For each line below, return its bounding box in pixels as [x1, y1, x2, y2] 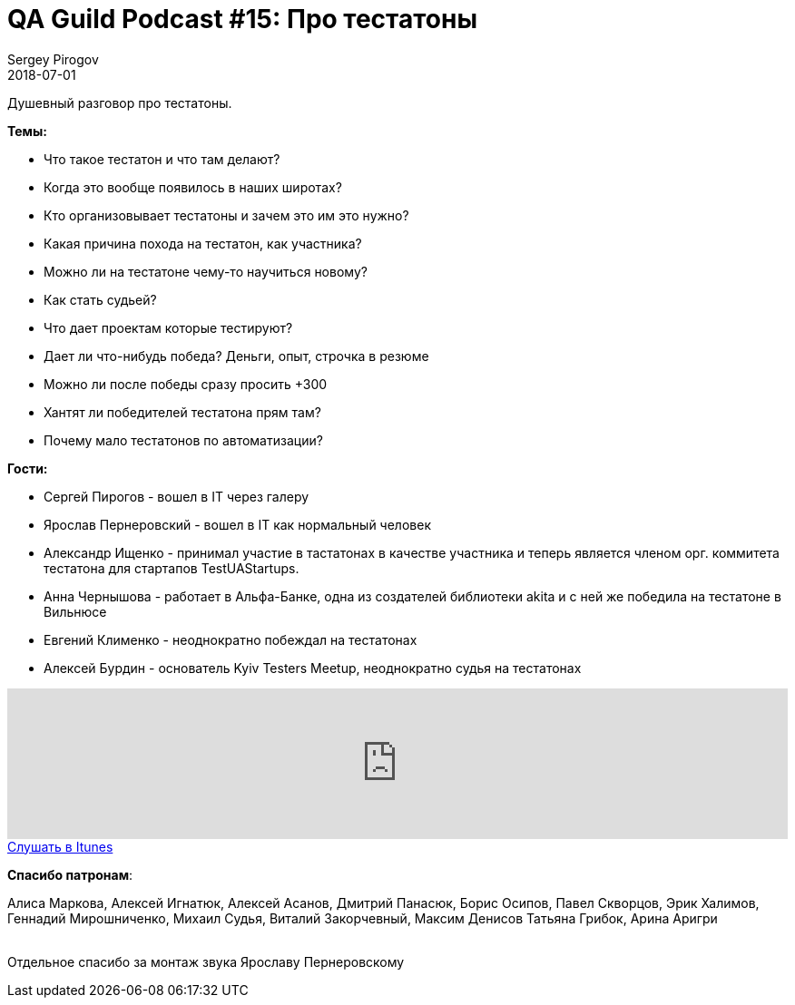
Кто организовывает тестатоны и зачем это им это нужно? [44, 207, 409, 223]
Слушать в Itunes [7, 838, 113, 854]
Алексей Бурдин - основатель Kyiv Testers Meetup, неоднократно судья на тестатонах [44, 659, 582, 676]
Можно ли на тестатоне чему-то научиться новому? [44, 263, 368, 279]
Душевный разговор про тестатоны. [7, 94, 232, 111]
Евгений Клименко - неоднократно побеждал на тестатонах [44, 631, 417, 648]
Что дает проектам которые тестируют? [44, 319, 293, 336]
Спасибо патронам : [7, 866, 133, 883]
